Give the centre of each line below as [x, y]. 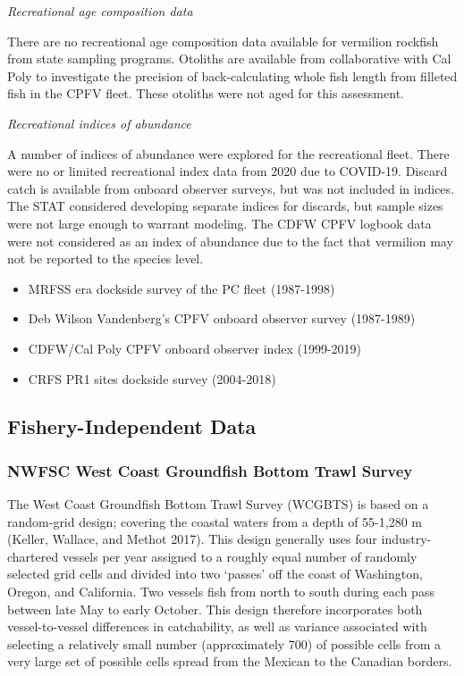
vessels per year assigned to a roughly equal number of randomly [240, 556]
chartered [33, 556]
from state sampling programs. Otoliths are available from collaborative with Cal [229, 58]
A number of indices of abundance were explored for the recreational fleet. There [228, 153]
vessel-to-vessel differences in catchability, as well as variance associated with [217, 626]
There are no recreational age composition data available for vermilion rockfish [223, 41]
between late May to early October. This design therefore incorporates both [215, 609]
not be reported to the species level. [105, 259]
